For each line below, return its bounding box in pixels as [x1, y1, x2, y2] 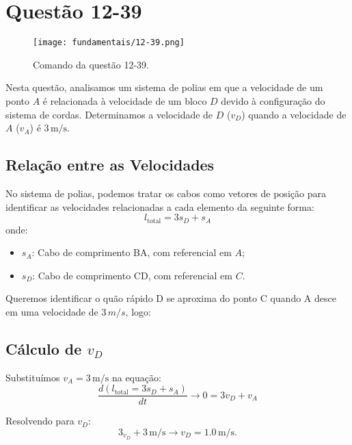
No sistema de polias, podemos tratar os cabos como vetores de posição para [5, 186, 326, 200]
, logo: [125, 304, 151, 318]
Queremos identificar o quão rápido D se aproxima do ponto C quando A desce [5, 291, 336, 305]
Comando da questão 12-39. [33, 57, 150, 71]
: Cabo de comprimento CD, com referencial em [32, 268, 232, 282]
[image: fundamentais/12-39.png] [33, 38, 185, 48]
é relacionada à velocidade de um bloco [42, 93, 207, 107]
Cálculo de [5, 338, 82, 359]
